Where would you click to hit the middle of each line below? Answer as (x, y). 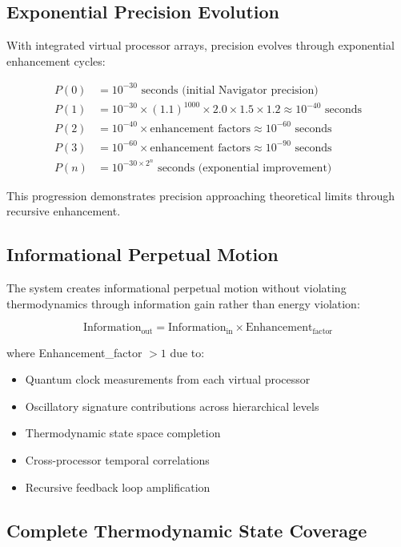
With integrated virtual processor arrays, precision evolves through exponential (200, 45)
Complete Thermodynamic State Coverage (187, 530)
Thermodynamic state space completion (123, 433)
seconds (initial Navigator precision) (230, 90)
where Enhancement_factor (74, 352)
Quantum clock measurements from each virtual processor (168, 379)
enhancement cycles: (56, 60)
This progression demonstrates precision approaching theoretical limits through (200, 195)
